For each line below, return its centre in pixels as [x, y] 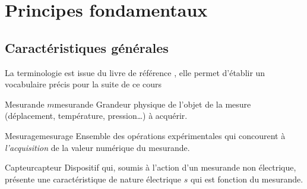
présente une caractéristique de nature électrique [93, 179]
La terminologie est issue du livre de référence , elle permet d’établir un [135, 72]
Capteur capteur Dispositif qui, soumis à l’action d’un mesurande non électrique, [151, 167]
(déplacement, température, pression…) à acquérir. [96, 116]
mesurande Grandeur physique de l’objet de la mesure [153, 104]
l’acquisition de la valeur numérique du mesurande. [97, 147]
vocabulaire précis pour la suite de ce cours [83, 84]
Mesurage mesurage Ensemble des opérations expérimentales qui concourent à [145, 135]
